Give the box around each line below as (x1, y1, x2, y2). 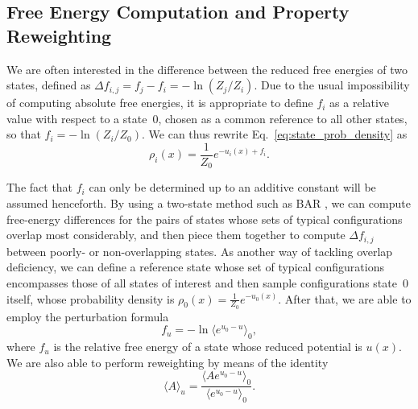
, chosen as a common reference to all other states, (158, 109, 408, 126)
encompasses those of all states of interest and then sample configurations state (6, 274, 397, 291)
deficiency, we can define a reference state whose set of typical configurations (6, 258, 384, 275)
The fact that (6, 179, 73, 196)
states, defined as (6, 76, 91, 93)
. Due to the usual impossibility (254, 76, 410, 93)
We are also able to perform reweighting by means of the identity (6, 353, 329, 370)
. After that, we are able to (278, 290, 412, 307)
